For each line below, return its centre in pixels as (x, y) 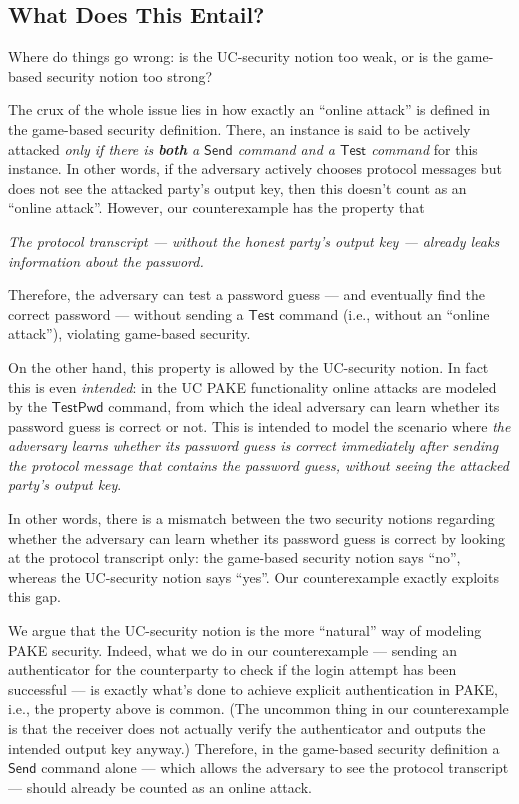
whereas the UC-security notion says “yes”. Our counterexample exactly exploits (253, 576)
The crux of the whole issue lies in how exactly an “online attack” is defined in (249, 109)
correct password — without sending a (126, 313)
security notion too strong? (129, 75)
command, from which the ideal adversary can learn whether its (304, 406)
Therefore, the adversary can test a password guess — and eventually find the (247, 294)
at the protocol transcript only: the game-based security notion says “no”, (234, 557)
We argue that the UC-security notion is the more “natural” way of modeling (245, 630)
